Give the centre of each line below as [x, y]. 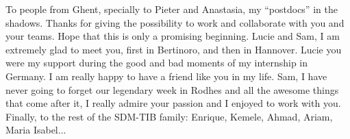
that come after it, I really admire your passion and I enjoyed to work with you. [173, 103]
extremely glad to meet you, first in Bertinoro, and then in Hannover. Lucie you [174, 49]
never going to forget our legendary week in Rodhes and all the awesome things [172, 89]
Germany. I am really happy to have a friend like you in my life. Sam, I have [166, 76]
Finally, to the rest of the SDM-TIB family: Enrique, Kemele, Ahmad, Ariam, [169, 116]
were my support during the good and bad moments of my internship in [157, 63]
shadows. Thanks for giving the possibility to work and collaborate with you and [175, 22]
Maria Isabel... [36, 130]
